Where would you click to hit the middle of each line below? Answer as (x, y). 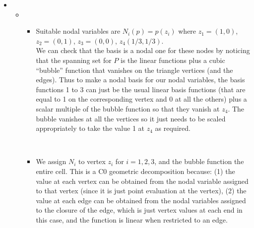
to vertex (92, 161)
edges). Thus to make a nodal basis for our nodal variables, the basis (140, 80)
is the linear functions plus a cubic (173, 60)
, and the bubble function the (199, 161)
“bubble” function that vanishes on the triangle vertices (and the (134, 70)
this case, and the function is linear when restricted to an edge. (132, 219)
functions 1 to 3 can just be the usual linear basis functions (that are (141, 89)
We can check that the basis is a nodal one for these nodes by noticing (143, 50)
